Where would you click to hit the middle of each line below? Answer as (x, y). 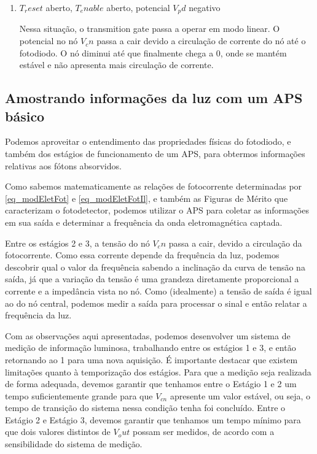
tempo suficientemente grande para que (79, 395)
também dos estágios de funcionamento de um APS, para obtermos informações (155, 154)
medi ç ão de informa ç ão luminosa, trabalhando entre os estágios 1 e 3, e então (151, 348)
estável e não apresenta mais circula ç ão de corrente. (116, 65)
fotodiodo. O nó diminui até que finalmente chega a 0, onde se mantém (153, 52)
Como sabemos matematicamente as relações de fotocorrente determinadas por (154, 186)
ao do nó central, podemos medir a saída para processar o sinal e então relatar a (156, 303)
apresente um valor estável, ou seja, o (240, 395)
